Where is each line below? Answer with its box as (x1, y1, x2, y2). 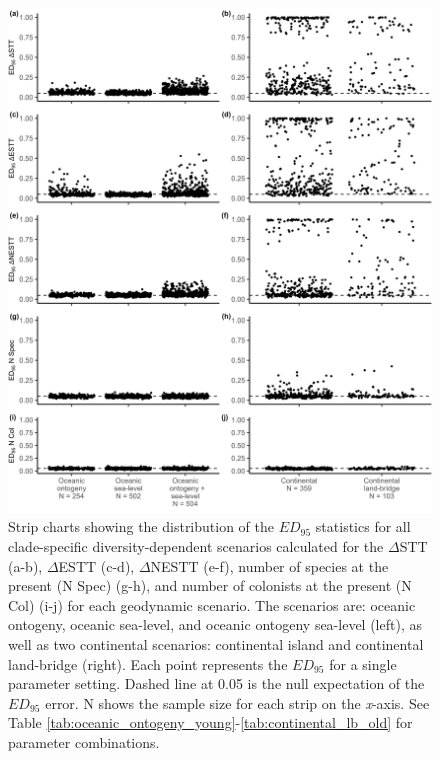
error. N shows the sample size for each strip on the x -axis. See (45, 692, 430, 713)
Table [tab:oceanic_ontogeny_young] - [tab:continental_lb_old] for (8, 712, 413, 733)
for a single (329, 653, 397, 674)
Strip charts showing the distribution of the (8, 516, 274, 537)
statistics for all (315, 516, 411, 537)
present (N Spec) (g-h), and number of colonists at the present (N (8, 575, 412, 596)
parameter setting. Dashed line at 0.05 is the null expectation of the (8, 673, 425, 694)
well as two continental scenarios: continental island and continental (8, 634, 424, 654)
